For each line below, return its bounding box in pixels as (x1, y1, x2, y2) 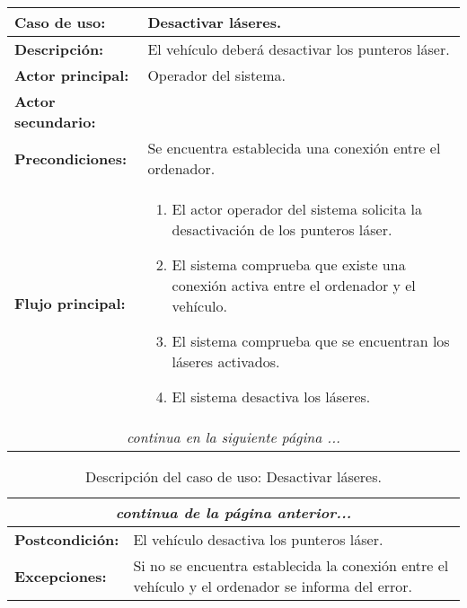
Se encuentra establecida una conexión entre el (147, 137, 441, 158)
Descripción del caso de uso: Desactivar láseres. (85, 466, 382, 487)
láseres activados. (172, 351, 280, 372)
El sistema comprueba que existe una (172, 254, 406, 275)
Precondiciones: (14, 147, 128, 169)
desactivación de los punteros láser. (172, 219, 392, 240)
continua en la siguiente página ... (126, 427, 341, 447)
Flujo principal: (14, 292, 126, 313)
